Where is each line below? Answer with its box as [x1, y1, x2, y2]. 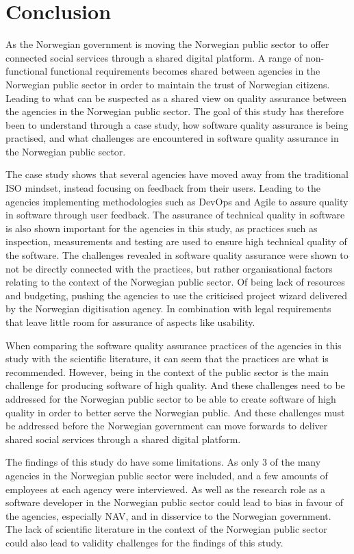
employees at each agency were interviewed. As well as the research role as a [5, 481, 326, 496]
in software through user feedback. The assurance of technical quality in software [5, 207, 345, 222]
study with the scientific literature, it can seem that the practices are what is [5, 351, 329, 366]
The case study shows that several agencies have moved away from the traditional [5, 167, 349, 181]
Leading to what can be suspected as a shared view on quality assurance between [5, 90, 347, 105]
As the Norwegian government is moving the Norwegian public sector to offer [5, 37, 329, 51]
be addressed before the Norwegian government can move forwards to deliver [5, 418, 328, 433]
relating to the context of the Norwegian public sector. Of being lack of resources [5, 275, 345, 289]
